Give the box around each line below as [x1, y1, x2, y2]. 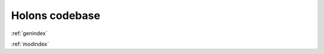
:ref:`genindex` [11, 30, 48, 37]
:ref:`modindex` [11, 40, 49, 47]
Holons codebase [11, 9, 101, 22]
